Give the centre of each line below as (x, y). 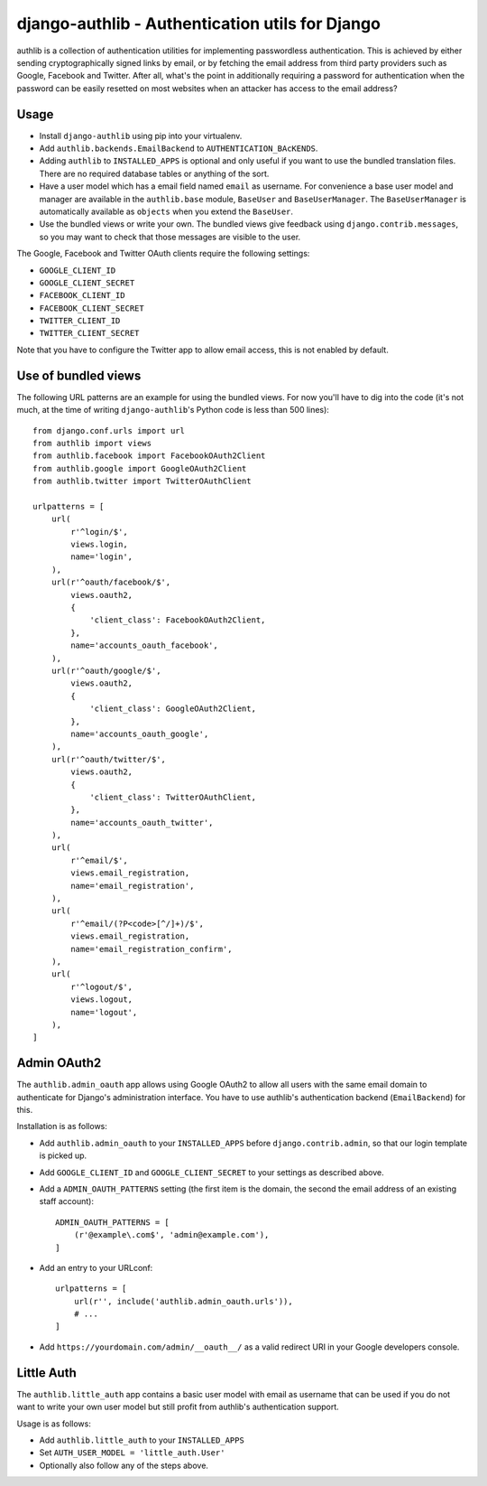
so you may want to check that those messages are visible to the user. (170, 237)
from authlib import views (92, 443)
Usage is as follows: (54, 1424)
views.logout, (102, 1000)
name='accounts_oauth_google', (140, 734)
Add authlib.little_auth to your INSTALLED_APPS (142, 1440)
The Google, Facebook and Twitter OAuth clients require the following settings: (163, 254)
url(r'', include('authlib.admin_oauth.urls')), (183, 1301)
